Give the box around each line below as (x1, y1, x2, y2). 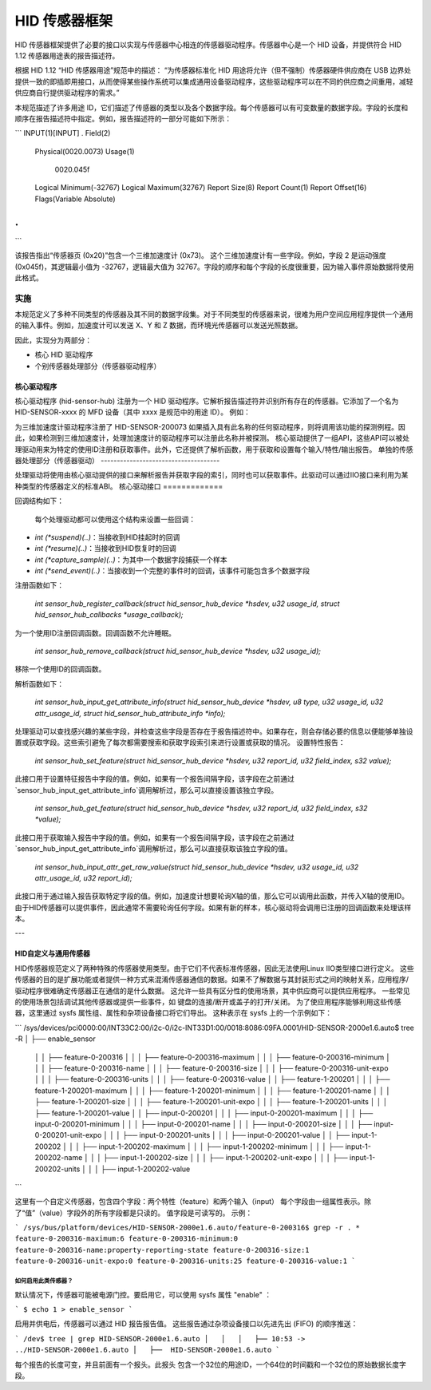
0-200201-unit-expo (34, 1131, 102, 1140)
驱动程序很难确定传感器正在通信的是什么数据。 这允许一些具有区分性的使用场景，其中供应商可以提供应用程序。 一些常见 (14, 986, 410, 996)
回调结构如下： (14, 496, 64, 506)
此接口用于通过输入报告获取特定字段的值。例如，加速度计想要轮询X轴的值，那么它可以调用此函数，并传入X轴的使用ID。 (14, 891, 409, 901)
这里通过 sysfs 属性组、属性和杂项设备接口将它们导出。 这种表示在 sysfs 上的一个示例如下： (28, 1008, 333, 1018)
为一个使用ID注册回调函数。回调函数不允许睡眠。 (14, 628, 176, 638)
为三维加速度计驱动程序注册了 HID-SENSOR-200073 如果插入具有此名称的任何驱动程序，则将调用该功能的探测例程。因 (14, 422, 406, 431)
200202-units (34, 1164, 81, 1174)
